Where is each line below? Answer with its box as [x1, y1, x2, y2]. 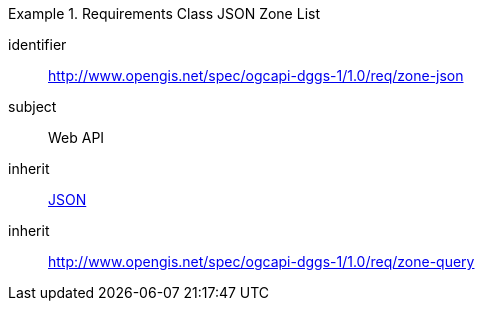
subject [8, 98, 57, 115]
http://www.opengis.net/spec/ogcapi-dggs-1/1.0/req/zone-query [48, 253, 475, 270]
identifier [8, 36, 67, 53]
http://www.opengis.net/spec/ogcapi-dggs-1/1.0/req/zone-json [48, 67, 464, 84]
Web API [48, 129, 105, 146]
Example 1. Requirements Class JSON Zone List [8, 5, 320, 22]
